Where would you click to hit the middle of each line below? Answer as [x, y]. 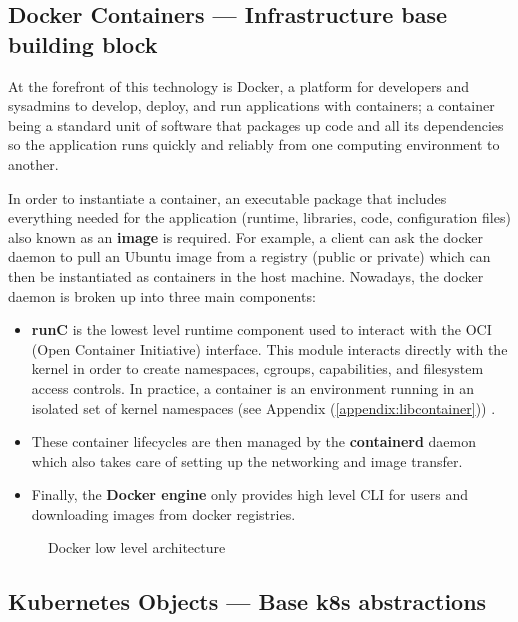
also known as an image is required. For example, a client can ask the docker [246, 236]
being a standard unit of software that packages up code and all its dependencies [256, 124]
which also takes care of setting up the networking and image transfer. [247, 460]
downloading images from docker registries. [163, 513]
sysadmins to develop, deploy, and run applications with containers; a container [251, 105]
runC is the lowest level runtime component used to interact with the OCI [261, 329]
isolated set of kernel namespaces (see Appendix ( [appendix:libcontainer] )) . [263, 407]
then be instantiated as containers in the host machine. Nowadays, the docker [246, 275]
